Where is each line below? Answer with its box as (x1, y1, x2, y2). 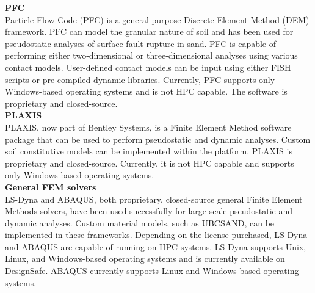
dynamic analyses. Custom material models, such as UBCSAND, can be (5, 216, 275, 229)
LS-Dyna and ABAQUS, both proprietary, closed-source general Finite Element (5, 192, 303, 205)
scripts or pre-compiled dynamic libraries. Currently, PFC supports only (5, 73, 275, 85)
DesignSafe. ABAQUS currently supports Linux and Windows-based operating (5, 264, 299, 277)
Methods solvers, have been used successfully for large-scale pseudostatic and (5, 204, 293, 217)
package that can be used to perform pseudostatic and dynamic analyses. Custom (5, 132, 311, 145)
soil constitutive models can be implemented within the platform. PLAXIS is (5, 145, 292, 157)
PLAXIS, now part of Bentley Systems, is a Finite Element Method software (5, 120, 292, 133)
